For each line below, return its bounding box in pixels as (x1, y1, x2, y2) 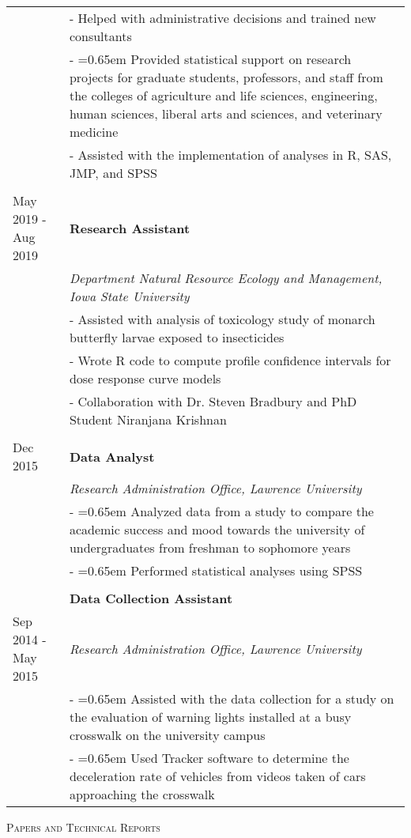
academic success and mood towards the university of (69, 520, 365, 538)
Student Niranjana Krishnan (69, 410, 227, 428)
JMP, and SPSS (69, 164, 157, 182)
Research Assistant (69, 218, 190, 237)
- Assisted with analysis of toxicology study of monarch (69, 310, 375, 328)
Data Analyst (69, 447, 155, 466)
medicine (69, 123, 119, 141)
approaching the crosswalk (69, 785, 215, 803)
